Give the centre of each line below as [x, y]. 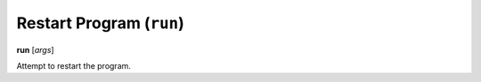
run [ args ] [35, 49]
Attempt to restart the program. [73, 65]
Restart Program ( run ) [100, 23]
